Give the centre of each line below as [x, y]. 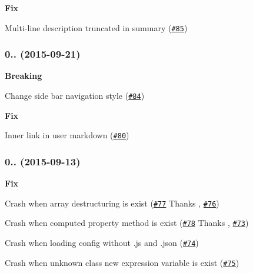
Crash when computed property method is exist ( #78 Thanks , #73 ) [127, 223]
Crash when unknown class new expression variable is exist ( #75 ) [122, 262]
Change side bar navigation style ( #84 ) [75, 96]
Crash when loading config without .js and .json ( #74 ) [102, 243]
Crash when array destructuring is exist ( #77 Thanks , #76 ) [112, 203]
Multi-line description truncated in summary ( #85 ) [96, 27]
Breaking [24, 76]
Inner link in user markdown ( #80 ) [67, 135]
